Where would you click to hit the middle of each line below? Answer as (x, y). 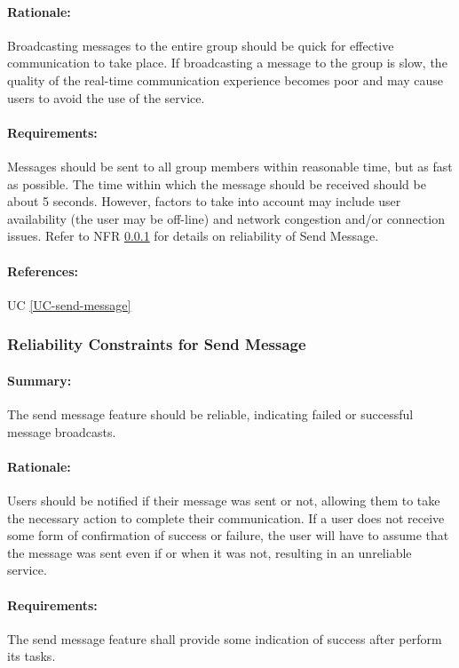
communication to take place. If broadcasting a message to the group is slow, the (227, 63)
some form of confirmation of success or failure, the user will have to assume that (228, 535)
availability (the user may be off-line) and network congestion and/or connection (226, 218)
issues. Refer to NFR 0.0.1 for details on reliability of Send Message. (193, 236)
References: (43, 270)
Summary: (40, 380)
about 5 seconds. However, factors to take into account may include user (204, 201)
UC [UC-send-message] (69, 304)
